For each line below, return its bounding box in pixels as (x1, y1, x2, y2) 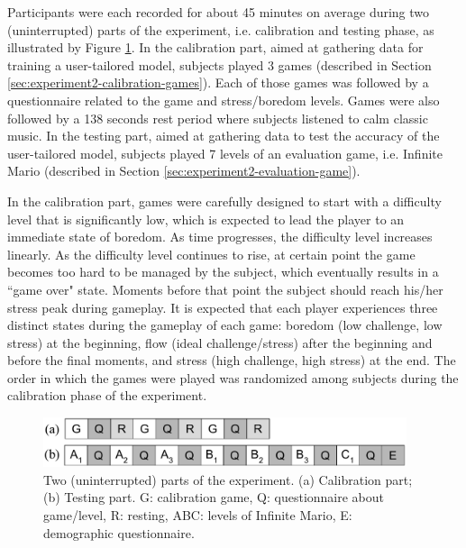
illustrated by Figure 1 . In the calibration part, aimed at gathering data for (7, 38, 424, 57)
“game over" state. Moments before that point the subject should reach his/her (7, 279, 443, 298)
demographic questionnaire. (43, 523, 195, 542)
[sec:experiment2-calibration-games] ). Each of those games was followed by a (7, 73, 429, 92)
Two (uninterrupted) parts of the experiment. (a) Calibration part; (43, 470, 413, 489)
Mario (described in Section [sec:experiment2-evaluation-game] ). (7, 161, 361, 180)
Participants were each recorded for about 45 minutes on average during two (7, 3, 430, 21)
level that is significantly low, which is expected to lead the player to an (7, 209, 405, 228)
